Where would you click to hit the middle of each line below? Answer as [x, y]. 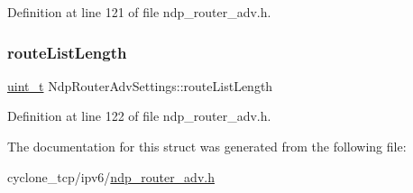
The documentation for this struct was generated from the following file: [207, 146]
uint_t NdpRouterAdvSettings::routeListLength [140, 85]
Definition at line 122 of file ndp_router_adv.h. [139, 116]
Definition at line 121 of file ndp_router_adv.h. [139, 12]
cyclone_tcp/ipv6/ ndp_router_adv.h [111, 176]
